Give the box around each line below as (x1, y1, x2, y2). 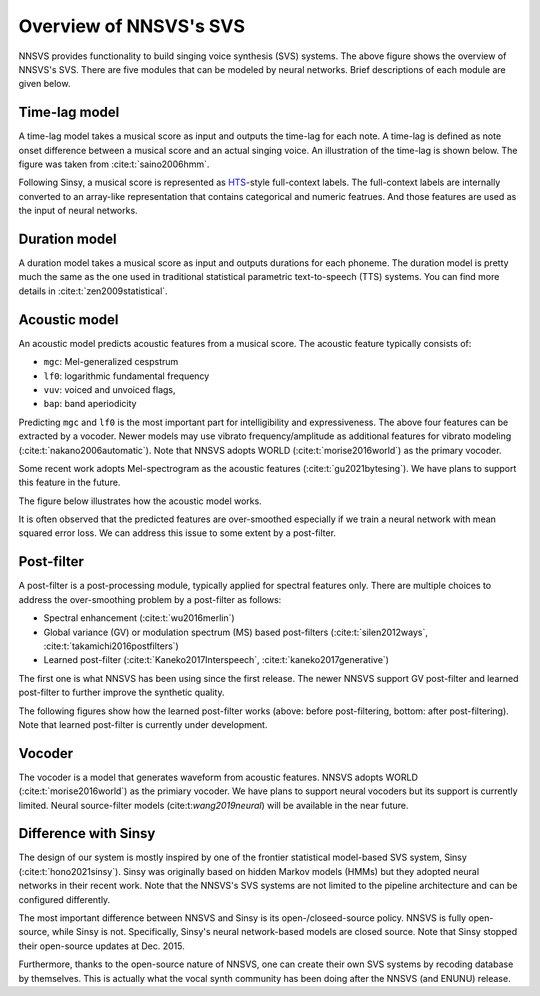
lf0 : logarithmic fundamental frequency (43, 370, 210, 382)
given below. (18, 78, 71, 90)
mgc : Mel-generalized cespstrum (43, 356, 179, 368)
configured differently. (18, 893, 111, 905)
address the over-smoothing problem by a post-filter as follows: (18, 593, 282, 605)
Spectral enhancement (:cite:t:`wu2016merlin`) (43, 612, 235, 624)
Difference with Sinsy (18, 825, 156, 842)
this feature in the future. (18, 476, 121, 489)
